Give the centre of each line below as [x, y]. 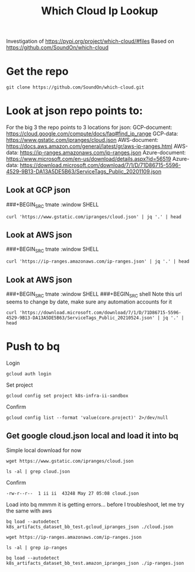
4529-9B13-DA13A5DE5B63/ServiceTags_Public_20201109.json [84, 172]
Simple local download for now [44, 450]
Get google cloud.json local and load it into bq [92, 436]
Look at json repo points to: [75, 111]
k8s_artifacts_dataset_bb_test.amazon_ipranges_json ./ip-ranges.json [95, 563]
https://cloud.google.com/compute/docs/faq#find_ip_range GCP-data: [92, 134]
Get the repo [37, 72]
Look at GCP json [38, 190]
